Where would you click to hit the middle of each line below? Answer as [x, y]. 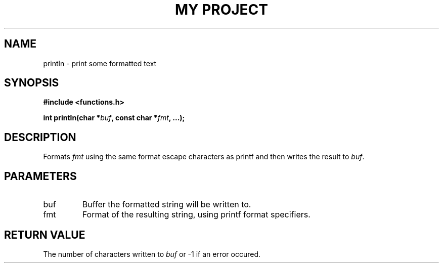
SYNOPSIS [32, 83]
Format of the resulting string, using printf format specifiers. [196, 215]
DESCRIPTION [40, 137]
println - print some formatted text [100, 63]
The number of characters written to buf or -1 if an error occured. [152, 254]
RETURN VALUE [45, 235]
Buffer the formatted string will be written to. [167, 205]
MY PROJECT [221, 10]
